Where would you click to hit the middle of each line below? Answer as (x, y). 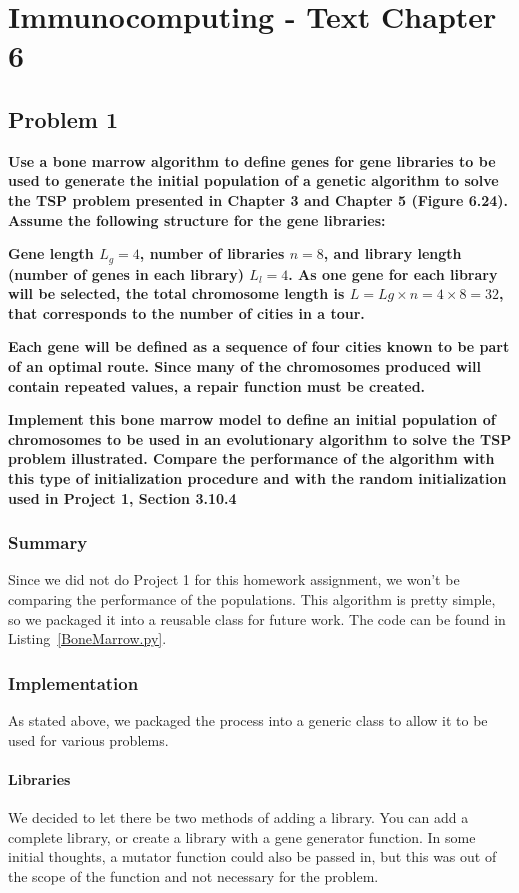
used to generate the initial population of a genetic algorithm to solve (253, 180)
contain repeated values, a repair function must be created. (217, 385)
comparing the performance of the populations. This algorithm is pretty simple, (252, 598)
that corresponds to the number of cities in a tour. (186, 312)
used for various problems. (88, 739)
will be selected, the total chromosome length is (176, 293)
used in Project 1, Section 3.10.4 (122, 497)
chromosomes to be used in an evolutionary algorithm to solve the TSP (260, 438)
